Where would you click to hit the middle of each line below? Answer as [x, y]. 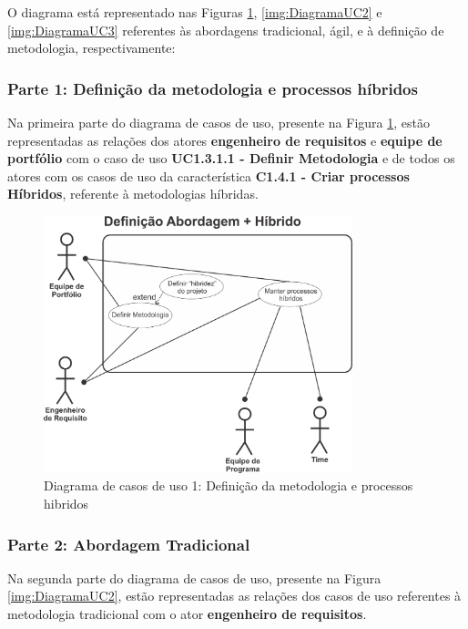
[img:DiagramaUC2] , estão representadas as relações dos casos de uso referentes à [234, 596]
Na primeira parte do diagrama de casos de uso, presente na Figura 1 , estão [219, 122]
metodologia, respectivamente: [92, 48]
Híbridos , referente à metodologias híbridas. [133, 194]
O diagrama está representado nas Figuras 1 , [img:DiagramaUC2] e [195, 12]
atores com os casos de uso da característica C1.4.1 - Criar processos [209, 175]
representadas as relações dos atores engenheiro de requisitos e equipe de [225, 140]
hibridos [66, 504]
